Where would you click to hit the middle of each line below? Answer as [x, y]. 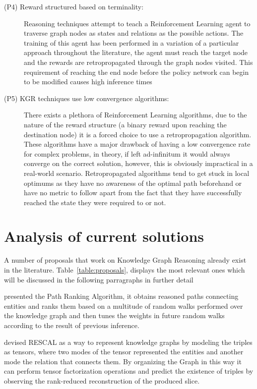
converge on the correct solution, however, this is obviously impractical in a [138, 163]
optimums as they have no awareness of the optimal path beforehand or [133, 183]
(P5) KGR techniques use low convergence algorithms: [87, 98]
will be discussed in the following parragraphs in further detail [99, 279]
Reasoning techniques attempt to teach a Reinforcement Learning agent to [137, 23]
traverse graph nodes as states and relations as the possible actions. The [134, 33]
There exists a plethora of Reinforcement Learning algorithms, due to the [135, 115]
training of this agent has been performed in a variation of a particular [131, 42]
